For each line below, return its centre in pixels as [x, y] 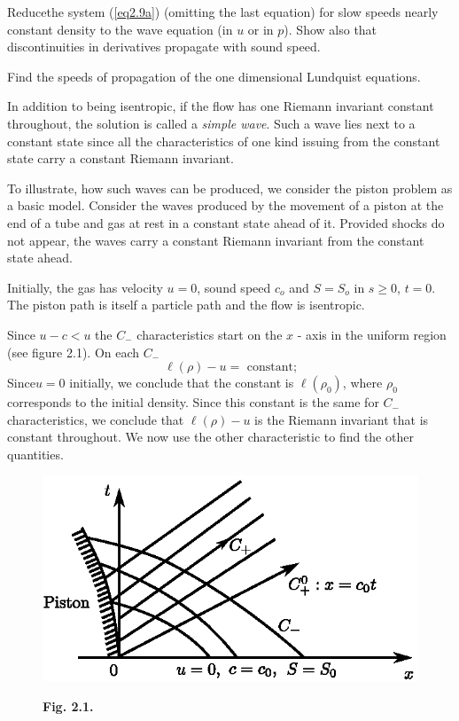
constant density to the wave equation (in [120, 29]
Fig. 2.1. [68, 705]
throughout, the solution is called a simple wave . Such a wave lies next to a [211, 123]
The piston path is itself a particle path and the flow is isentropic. [186, 305]
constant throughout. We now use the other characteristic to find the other [210, 437]
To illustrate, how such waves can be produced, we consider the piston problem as [230, 188]
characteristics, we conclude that [96, 419]
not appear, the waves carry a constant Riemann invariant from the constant [216, 240]
